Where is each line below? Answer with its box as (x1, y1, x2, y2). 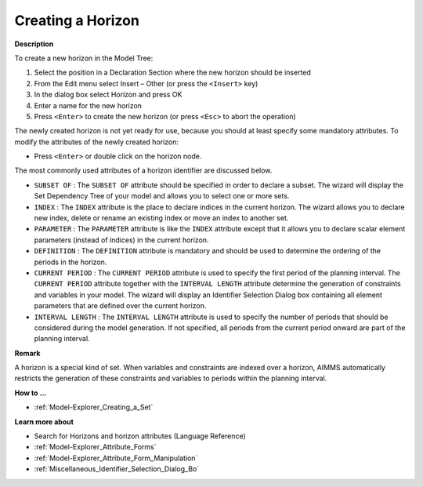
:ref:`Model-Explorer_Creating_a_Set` (34, 402, 154, 412)
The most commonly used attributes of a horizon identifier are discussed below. (14, 165, 273, 176)
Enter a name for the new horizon (34, 100, 143, 110)
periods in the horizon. (34, 257, 107, 267)
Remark (14, 348, 41, 358)
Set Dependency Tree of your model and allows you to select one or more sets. (34, 191, 290, 201)
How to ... (14, 388, 47, 398)
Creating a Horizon (14, 12, 140, 29)
